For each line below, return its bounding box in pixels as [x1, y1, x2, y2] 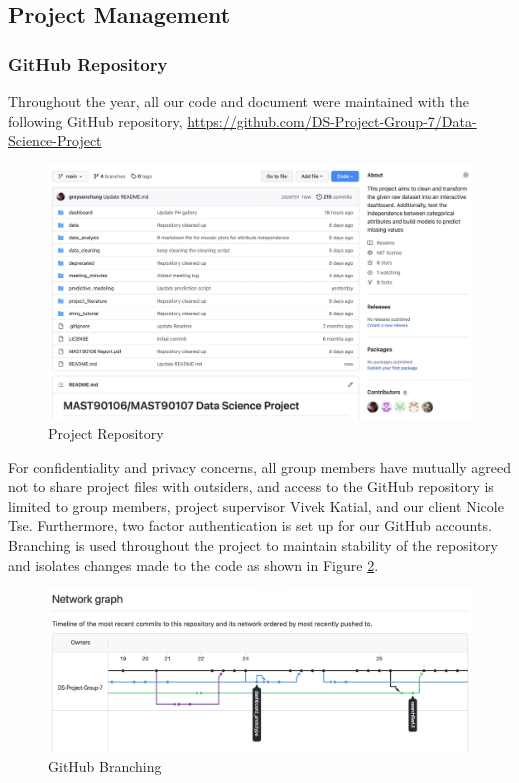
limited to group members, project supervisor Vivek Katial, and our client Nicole [8, 495, 504, 516]
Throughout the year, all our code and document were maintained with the [8, 91, 470, 111]
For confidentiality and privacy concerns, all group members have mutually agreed [8, 456, 512, 477]
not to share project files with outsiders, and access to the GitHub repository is [8, 476, 494, 497]
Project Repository [48, 423, 164, 444]
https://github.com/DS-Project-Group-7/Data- [187, 110, 477, 131]
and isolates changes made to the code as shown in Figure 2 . [8, 554, 379, 575]
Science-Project [8, 130, 102, 151]
